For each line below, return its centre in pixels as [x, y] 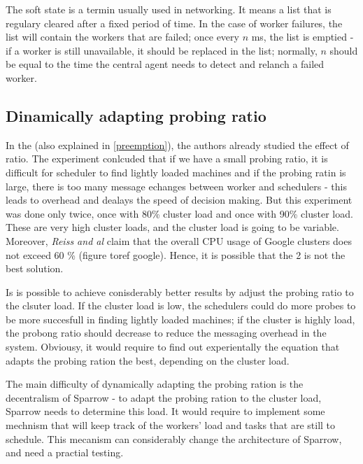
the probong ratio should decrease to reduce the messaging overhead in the [166, 333]
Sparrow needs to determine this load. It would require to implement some [165, 411]
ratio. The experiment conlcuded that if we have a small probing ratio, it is [167, 159]
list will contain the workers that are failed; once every [122, 37]
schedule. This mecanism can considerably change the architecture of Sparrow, [174, 438]
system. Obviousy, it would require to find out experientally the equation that [173, 347]
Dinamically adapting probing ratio [136, 115]
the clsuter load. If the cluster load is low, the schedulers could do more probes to [181, 305]
